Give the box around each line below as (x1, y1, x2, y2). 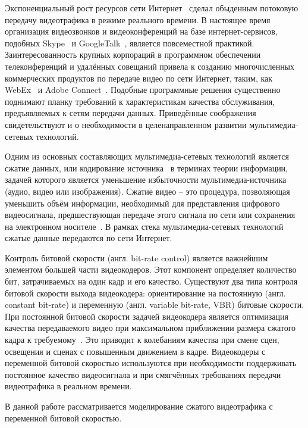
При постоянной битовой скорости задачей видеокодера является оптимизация (5, 310, 288, 322)
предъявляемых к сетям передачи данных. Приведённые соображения (5, 107, 256, 119)
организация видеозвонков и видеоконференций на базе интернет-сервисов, (5, 25, 278, 38)
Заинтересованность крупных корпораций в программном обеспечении (5, 48, 261, 61)
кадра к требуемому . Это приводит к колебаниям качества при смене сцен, (5, 333, 279, 346)
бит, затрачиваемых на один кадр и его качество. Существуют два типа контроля (5, 275, 298, 288)
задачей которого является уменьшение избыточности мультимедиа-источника (5, 173, 287, 186)
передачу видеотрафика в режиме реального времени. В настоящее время (5, 13, 271, 26)
